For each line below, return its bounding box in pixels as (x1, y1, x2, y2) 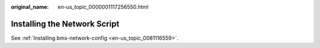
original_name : (11, 4, 49, 10)
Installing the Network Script (11, 18, 120, 29)
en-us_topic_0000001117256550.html (57, 4, 149, 10)
